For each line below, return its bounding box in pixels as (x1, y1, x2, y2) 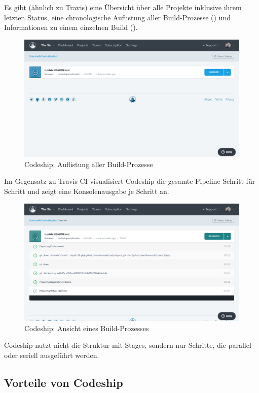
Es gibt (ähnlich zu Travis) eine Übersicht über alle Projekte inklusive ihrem (4, 2, 242, 12)
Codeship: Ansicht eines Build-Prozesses (24, 322, 149, 333)
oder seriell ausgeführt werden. (4, 349, 99, 360)
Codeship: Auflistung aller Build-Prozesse (24, 158, 153, 169)
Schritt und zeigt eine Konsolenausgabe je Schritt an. (4, 186, 169, 196)
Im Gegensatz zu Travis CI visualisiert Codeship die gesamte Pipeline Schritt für (4, 176, 255, 186)
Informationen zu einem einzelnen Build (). (4, 22, 138, 32)
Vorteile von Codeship (4, 374, 123, 390)
